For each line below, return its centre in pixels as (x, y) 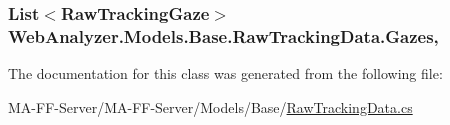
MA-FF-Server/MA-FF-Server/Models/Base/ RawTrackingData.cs (210, 106)
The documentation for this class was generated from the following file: (225, 73)
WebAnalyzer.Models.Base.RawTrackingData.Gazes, (223, 35)
